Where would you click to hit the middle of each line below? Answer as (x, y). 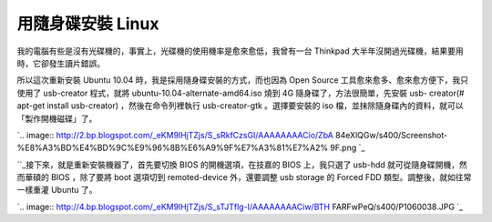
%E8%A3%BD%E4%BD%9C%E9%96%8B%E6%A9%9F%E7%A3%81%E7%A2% (172, 148)
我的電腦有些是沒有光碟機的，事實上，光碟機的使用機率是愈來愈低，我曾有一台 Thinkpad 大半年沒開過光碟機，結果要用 (240, 51)
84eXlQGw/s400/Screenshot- (392, 135)
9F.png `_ (347, 148)
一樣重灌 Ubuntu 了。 (57, 190)
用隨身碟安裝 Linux (88, 24)
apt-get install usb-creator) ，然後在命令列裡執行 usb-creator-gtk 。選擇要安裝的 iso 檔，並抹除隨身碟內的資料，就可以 (240, 106)
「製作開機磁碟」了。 (57, 118)
